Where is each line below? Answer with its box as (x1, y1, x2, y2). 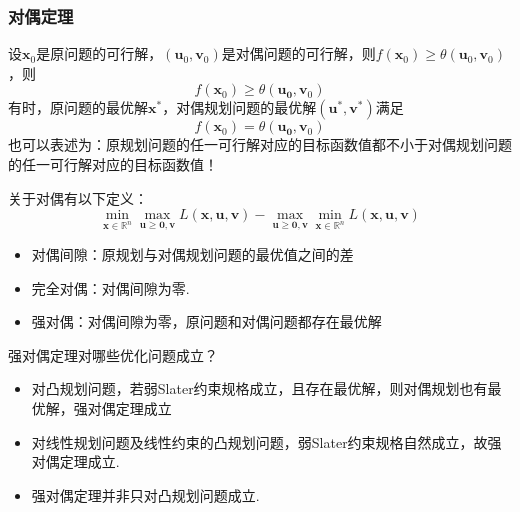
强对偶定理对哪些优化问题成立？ (8, 344, 218, 365)
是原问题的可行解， (36, 43, 163, 64)
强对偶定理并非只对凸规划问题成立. (31, 484, 260, 505)
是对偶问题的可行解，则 (221, 43, 376, 64)
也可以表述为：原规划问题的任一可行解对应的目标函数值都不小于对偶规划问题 (8, 134, 512, 155)
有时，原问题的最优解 (8, 97, 148, 118)
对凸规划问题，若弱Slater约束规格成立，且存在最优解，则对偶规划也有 (31, 378, 488, 399)
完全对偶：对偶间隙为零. (31, 277, 190, 298)
